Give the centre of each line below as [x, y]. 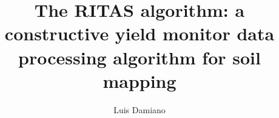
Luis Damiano [139, 109]
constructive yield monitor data [139, 33]
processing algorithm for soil [139, 57]
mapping [139, 80]
